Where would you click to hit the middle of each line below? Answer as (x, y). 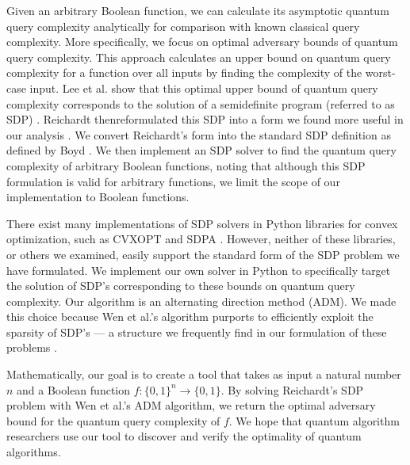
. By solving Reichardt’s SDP (292, 389)
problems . (32, 347)
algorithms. (34, 452)
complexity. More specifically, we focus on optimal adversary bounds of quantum (202, 42)
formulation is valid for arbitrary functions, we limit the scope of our (173, 181)
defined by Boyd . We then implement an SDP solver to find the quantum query (201, 150)
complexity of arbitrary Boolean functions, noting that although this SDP (186, 165)
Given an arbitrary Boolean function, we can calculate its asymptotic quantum (198, 10)
